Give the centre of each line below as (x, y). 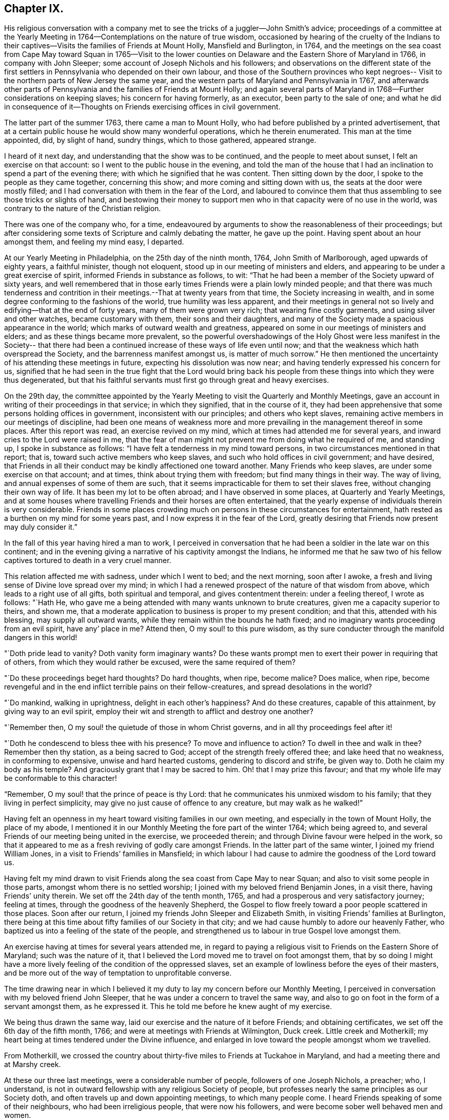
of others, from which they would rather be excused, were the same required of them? (150, 662)
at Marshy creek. (33, 1065)
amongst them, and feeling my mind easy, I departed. (94, 242)
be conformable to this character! (61, 778)
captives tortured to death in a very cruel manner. (88, 561)
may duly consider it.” (41, 527)
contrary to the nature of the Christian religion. (83, 209)
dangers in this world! (41, 638)
